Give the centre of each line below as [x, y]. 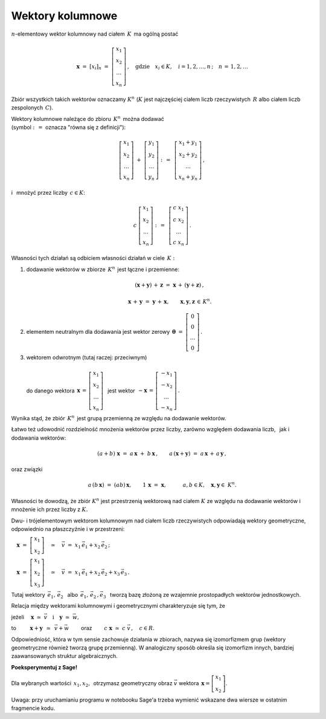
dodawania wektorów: [39, 438]
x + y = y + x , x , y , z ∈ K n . [170, 301]
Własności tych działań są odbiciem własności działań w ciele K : [93, 258]
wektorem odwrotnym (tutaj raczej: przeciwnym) [87, 357]
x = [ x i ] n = [92, 67]
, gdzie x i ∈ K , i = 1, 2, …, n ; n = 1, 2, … [188, 67]
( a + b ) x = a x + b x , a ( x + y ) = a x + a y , [162, 453]
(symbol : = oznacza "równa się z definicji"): [69, 127]
